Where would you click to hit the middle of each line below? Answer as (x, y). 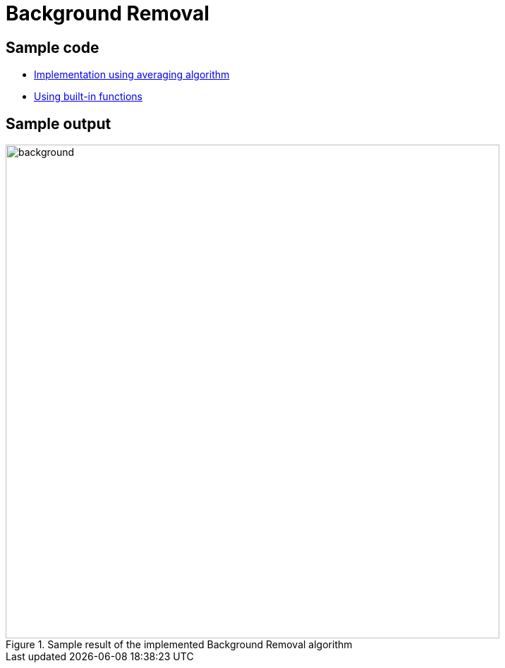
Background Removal (108, 13)
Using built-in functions (88, 97)
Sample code (53, 47)
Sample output (59, 123)
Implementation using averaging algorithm (132, 75)
